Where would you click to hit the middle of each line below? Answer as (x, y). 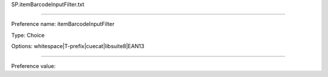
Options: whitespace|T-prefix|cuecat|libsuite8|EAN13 (78, 46)
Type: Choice (28, 35)
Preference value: (33, 66)
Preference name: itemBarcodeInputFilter (63, 24)
